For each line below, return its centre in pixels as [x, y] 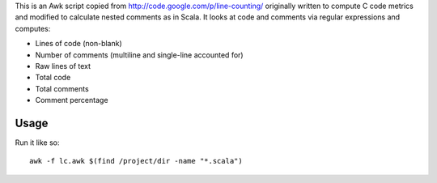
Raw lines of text [63, 66]
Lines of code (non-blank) [79, 44]
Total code [53, 78]
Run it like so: [37, 143]
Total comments [62, 88]
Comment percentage [72, 100]
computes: [33, 28]
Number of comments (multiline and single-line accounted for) [139, 55]
